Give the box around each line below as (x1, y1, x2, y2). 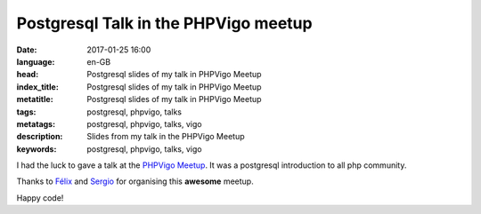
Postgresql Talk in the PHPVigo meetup (16, 13, 313, 33)
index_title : (16, 81, 60, 92)
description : (16, 131, 63, 142)
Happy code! (16, 192, 64, 203)
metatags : (16, 118, 56, 129)
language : (16, 56, 55, 67)
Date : (16, 44, 37, 55)
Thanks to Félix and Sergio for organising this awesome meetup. (16, 176, 254, 186)
